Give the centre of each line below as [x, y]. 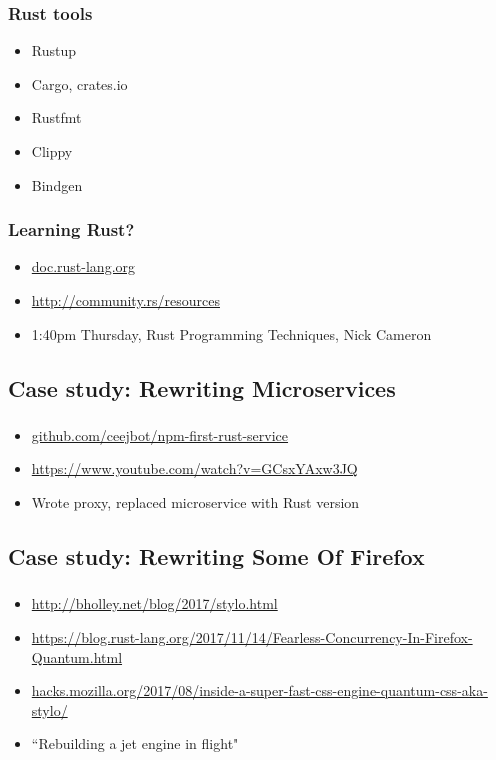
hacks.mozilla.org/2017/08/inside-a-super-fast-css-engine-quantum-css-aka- [259, 690]
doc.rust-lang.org [83, 266]
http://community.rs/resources [125, 300]
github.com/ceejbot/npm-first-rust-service [160, 434]
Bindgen [57, 184]
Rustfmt [56, 117]
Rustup [54, 50]
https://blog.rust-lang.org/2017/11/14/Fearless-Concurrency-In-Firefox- [252, 636]
